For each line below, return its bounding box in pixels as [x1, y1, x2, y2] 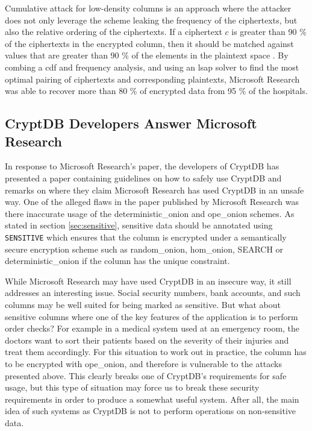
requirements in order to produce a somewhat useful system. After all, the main [5, 392, 299, 405]
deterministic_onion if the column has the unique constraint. [5, 254, 230, 267]
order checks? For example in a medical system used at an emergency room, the [5, 322, 300, 335]
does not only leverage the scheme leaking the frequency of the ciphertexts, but [5, 13, 298, 26]
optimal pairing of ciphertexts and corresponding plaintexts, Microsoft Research [5, 72, 300, 85]
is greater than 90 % [231, 25, 307, 38]
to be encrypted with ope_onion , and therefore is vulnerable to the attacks [5, 357, 282, 370]
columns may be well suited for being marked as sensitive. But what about [5, 298, 281, 310]
